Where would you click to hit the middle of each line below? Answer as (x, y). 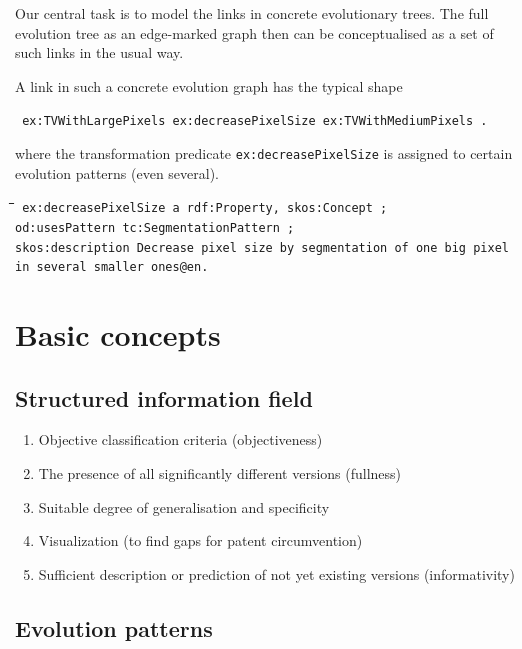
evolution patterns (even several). (117, 172)
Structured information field (164, 397)
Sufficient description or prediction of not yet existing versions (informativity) (276, 573)
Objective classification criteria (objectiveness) (180, 439)
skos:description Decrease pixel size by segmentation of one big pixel (262, 247)
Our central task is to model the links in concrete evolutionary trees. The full (252, 13)
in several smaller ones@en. (112, 267)
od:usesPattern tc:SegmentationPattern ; (155, 227)
